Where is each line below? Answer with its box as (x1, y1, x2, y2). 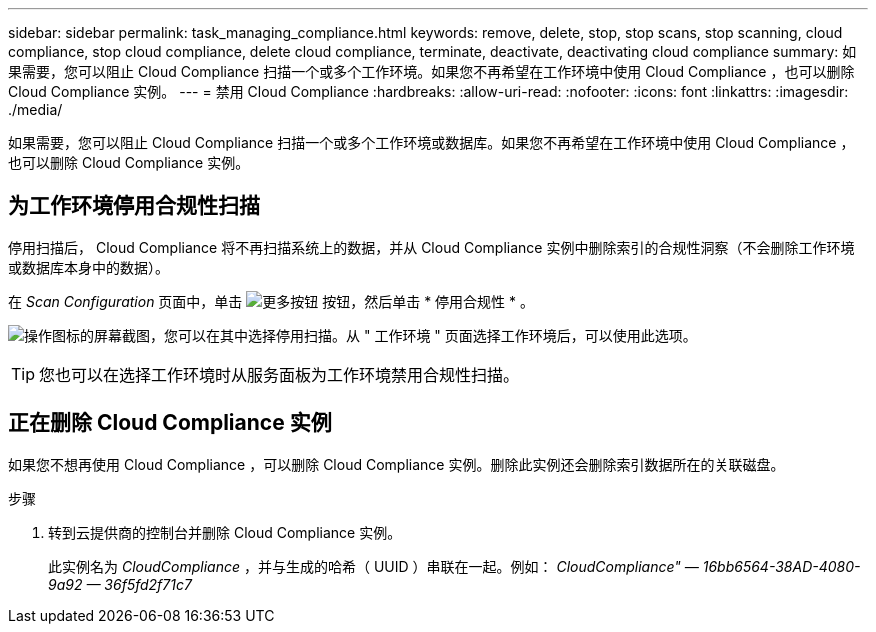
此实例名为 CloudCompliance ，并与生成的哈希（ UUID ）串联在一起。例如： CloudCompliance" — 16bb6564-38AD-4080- (48, 557, 861, 575)
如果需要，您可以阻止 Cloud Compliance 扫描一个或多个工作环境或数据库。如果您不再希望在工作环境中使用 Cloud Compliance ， (8, 134, 855, 151)
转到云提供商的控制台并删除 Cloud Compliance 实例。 (48, 523, 402, 541)
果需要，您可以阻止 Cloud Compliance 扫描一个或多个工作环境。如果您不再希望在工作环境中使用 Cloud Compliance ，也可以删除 (8, 63, 855, 80)
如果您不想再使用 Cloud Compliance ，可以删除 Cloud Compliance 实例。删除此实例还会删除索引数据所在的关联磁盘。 (8, 455, 785, 473)
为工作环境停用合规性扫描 (8, 193, 260, 219)
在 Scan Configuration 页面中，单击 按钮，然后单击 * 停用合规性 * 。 (8, 292, 535, 310)
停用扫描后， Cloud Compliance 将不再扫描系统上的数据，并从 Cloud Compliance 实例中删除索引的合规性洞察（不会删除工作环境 (8, 238, 855, 256)
